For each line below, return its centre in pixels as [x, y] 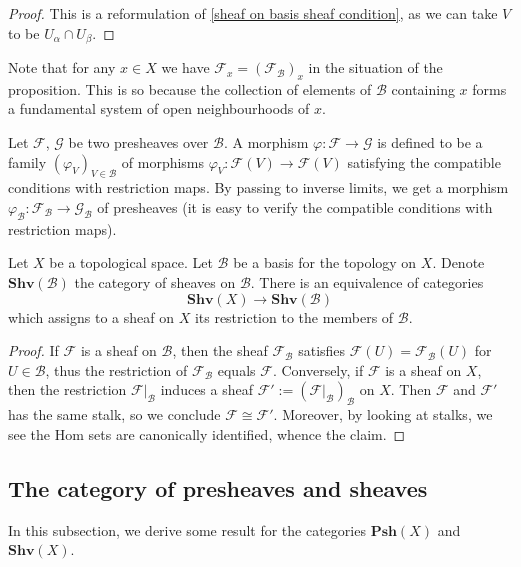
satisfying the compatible [424, 161]
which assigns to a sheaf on [91, 316]
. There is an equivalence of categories [367, 282]
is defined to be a [430, 142]
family [27, 161]
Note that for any [62, 67]
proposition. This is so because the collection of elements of [190, 88]
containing [423, 88]
